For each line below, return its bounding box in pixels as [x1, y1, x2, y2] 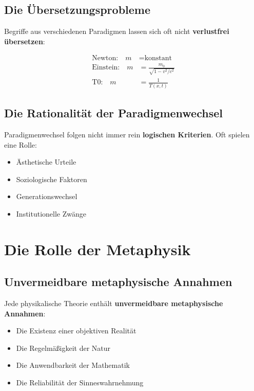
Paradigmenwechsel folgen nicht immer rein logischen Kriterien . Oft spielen [4, 129, 250, 139]
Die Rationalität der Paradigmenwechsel [4, 105, 223, 121]
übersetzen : [4, 35, 45, 46]
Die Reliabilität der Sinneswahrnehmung [16, 377, 144, 388]
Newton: [92, 55, 119, 62]
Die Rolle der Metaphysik [4, 238, 191, 259]
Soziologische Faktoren [16, 173, 87, 184]
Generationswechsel [16, 191, 77, 202]
